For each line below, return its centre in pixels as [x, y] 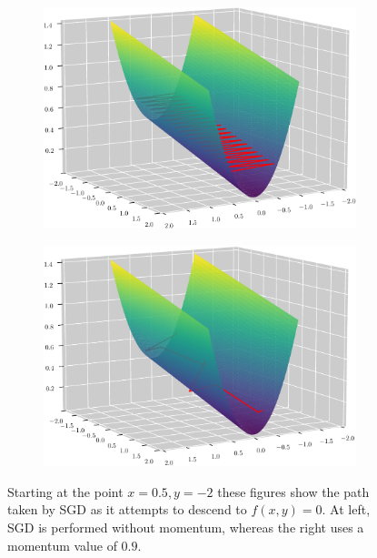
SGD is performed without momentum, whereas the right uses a [186, 528]
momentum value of [62, 545]
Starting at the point [65, 491]
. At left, [346, 509]
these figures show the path [293, 491]
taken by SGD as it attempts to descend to [127, 509]
